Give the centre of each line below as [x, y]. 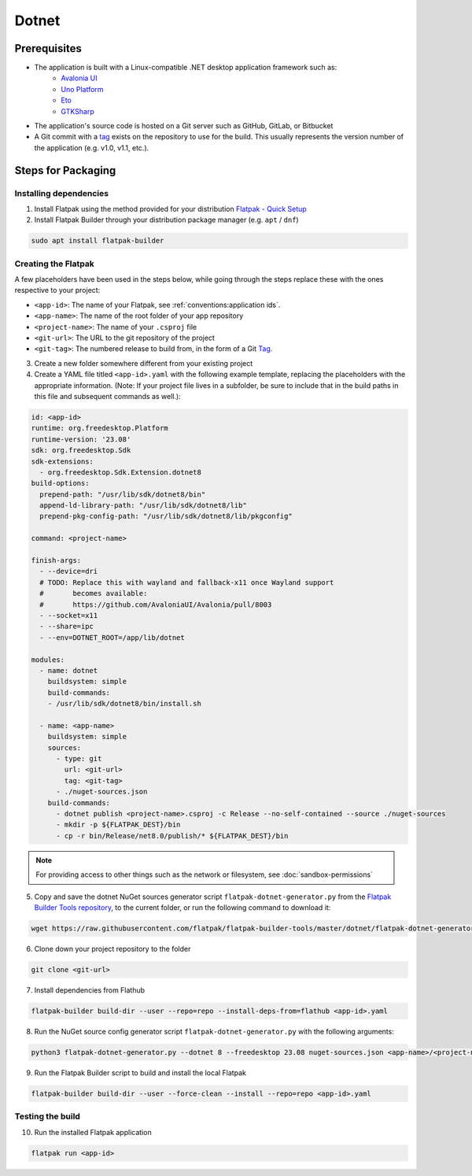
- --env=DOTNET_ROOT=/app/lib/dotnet [112, 637]
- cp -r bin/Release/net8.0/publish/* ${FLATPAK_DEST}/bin [172, 836]
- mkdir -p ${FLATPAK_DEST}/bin [118, 825]
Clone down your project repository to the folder [112, 949]
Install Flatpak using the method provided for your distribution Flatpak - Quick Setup [170, 209]
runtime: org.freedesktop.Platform [100, 428]
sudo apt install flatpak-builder [98, 241]
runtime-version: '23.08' [81, 439]
